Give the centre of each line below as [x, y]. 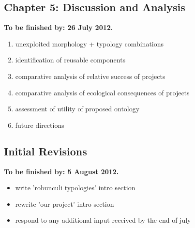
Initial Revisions [45, 151]
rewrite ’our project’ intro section [65, 204]
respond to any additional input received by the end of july [103, 220]
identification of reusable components [70, 60]
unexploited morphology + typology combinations [90, 43]
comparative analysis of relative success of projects [90, 76]
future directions [40, 125]
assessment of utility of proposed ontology [77, 109]
